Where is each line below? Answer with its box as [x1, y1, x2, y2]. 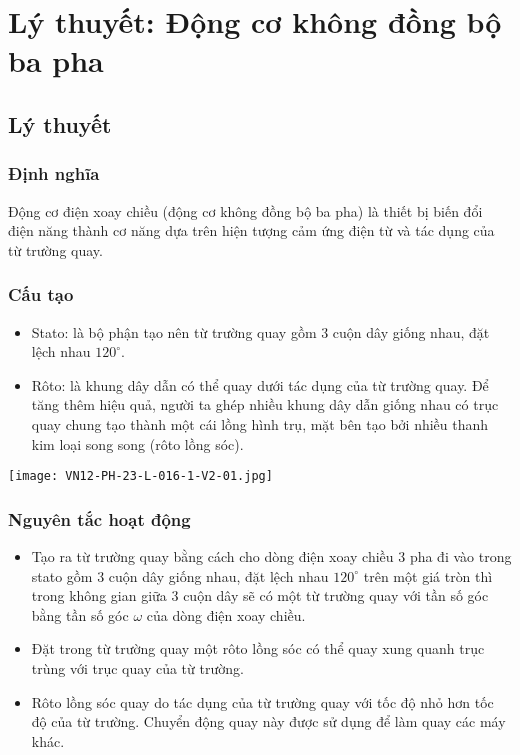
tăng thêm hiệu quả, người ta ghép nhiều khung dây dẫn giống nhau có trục [31, 394, 499, 415]
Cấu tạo [8, 282, 74, 307]
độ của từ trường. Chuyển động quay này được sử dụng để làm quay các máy [31, 711, 506, 732]
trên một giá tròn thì [363, 565, 493, 586]
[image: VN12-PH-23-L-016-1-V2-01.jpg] [8, 469, 273, 484]
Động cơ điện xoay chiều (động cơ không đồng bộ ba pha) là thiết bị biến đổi [8, 200, 483, 221]
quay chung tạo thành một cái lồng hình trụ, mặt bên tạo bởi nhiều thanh [31, 413, 489, 434]
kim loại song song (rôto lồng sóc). [31, 433, 244, 454]
